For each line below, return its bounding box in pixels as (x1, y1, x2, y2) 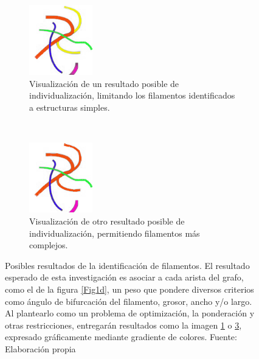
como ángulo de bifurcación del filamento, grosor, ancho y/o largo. (5, 295, 252, 307)
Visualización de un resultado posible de (29, 77, 179, 89)
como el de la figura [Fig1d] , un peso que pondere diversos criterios (5, 282, 254, 295)
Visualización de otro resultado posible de (29, 214, 185, 227)
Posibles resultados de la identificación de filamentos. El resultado (5, 259, 250, 271)
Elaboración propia (5, 342, 76, 355)
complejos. (29, 239, 68, 251)
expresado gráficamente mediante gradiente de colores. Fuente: (5, 330, 237, 343)
